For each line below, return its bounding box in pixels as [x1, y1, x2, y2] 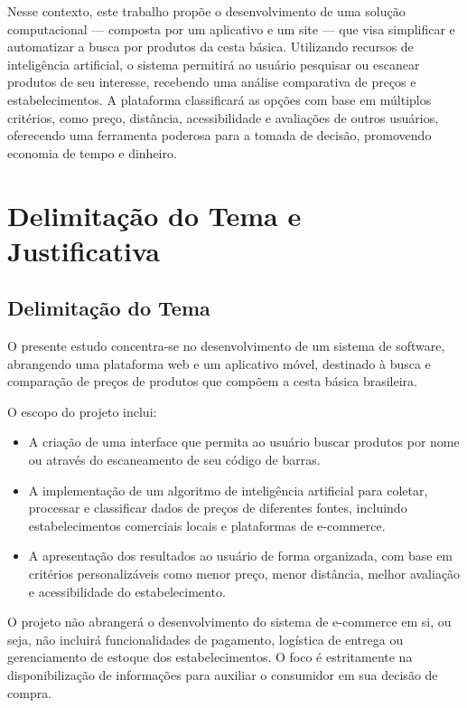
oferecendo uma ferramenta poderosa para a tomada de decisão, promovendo [7, 126, 432, 145]
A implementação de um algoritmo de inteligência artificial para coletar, [28, 480, 428, 499]
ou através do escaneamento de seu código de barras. [28, 450, 321, 469]
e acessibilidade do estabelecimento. [28, 581, 226, 600]
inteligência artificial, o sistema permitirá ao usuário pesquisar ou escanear [7, 54, 420, 73]
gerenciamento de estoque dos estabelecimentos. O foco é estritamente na [7, 647, 413, 666]
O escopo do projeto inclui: [7, 401, 157, 420]
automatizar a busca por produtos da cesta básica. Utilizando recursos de [7, 37, 414, 56]
